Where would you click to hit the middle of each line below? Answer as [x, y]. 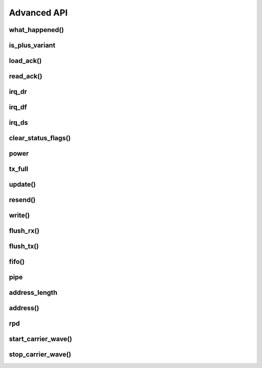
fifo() [17, 262]
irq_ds [18, 123]
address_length [33, 293]
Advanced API [38, 13]
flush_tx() [24, 247]
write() [19, 216]
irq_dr [18, 92]
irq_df [18, 107]
